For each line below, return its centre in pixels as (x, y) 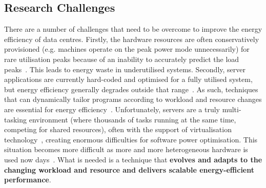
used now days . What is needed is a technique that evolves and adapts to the (133, 159)
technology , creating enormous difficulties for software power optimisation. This (131, 139)
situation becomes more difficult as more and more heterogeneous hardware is (126, 149)
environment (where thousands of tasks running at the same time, (132, 119)
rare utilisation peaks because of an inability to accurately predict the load (122, 59)
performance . (28, 180)
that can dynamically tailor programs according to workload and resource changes (133, 99)
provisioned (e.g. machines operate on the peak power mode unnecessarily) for (127, 49)
